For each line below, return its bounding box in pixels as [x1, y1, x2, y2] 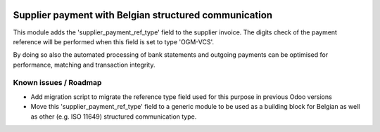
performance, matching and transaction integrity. [13, 60, 156, 69]
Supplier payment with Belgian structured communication [13, 9, 273, 21]
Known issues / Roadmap [13, 78, 102, 88]
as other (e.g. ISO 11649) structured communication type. [30, 112, 197, 121]
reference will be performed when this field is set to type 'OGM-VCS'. [13, 37, 215, 46]
